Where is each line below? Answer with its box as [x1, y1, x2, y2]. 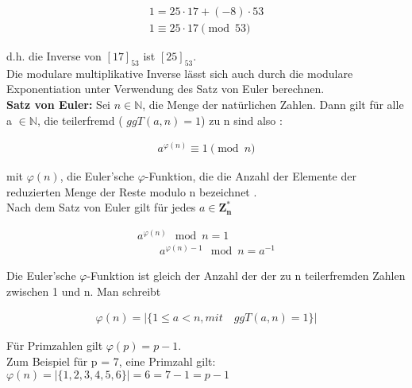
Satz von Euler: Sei [6, 96, 110, 113]
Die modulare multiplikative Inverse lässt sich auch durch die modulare [6, 64, 353, 81]
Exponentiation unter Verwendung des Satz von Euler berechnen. [6, 80, 325, 97]
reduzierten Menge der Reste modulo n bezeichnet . [6, 183, 257, 200]
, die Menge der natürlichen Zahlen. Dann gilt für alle [142, 96, 404, 113]
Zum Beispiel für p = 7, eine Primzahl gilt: [6, 352, 216, 369]
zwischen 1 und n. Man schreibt [6, 282, 161, 299]
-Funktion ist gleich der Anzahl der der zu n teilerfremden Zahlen [87, 267, 406, 284]
